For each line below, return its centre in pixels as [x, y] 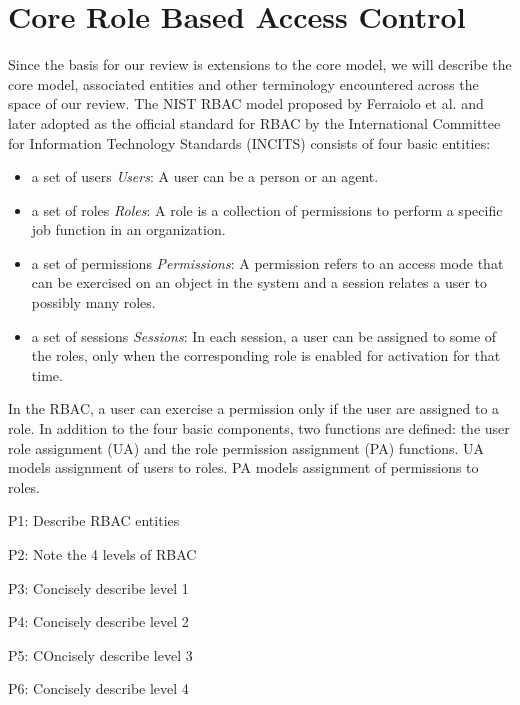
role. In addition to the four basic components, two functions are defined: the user [259, 428]
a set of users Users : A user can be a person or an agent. [205, 176]
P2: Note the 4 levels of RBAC [102, 554]
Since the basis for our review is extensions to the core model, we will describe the [260, 64]
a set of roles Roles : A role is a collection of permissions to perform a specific [267, 209]
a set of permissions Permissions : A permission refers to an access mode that [267, 262]
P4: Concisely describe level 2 [98, 621]
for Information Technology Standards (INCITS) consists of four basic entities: [249, 142]
